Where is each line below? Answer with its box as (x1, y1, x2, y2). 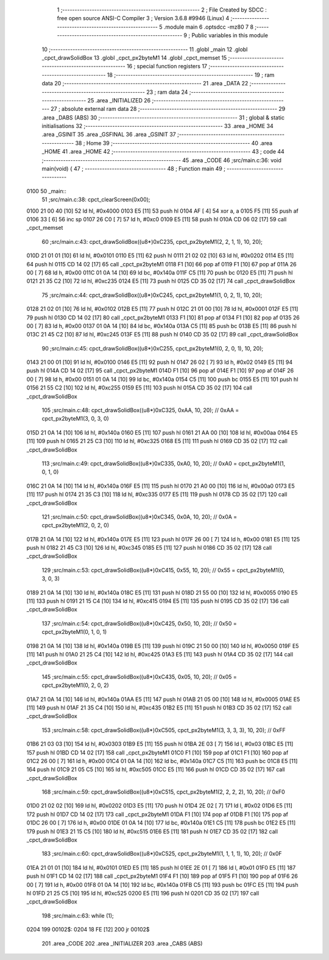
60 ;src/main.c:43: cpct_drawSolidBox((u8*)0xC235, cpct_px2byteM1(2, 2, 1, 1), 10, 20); (41, 238, 263, 245)
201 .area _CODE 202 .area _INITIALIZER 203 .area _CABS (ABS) (41, 939, 203, 947)
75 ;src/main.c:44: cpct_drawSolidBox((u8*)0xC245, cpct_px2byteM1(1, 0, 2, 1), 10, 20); (41, 291, 263, 299)
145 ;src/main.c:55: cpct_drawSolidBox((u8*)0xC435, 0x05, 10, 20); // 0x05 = (41, 673, 237, 680)
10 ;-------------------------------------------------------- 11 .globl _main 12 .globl (41, 46, 248, 53)
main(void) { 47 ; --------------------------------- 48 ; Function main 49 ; (41, 165, 225, 172)
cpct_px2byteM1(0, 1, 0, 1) (41, 628, 107, 636)
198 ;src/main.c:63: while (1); (41, 912, 114, 919)
